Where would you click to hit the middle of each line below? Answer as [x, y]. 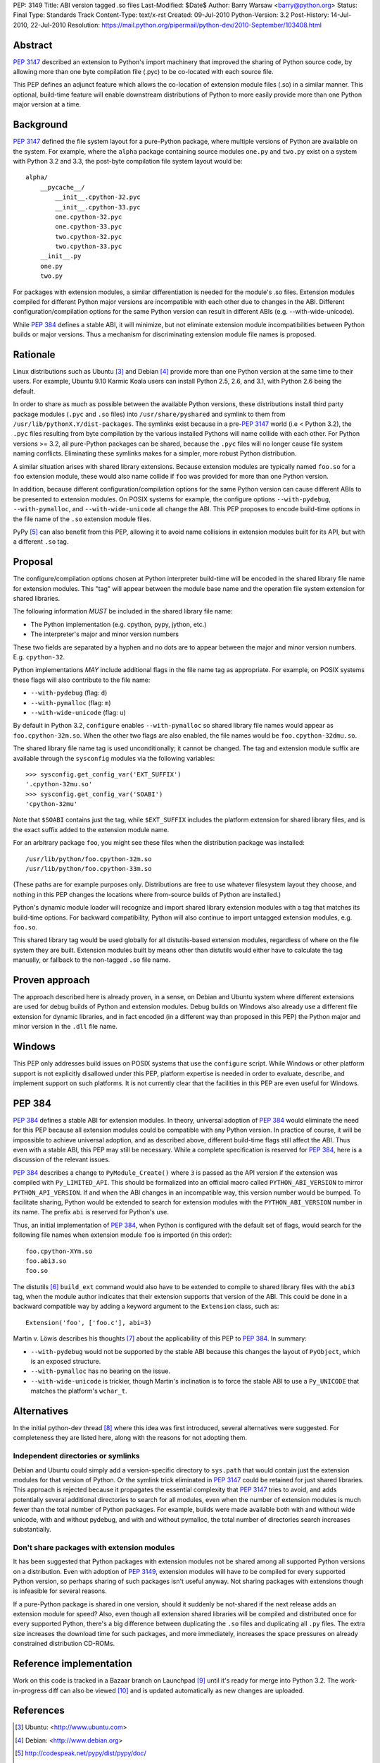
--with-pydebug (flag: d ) [69, 693]
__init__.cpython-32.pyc [98, 197]
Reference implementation [73, 1664]
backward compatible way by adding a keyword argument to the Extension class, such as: [146, 1306]
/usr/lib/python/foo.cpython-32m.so [89, 859]
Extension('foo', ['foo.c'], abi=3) [89, 1323]
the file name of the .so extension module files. [82, 519]
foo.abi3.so [46, 1261]
